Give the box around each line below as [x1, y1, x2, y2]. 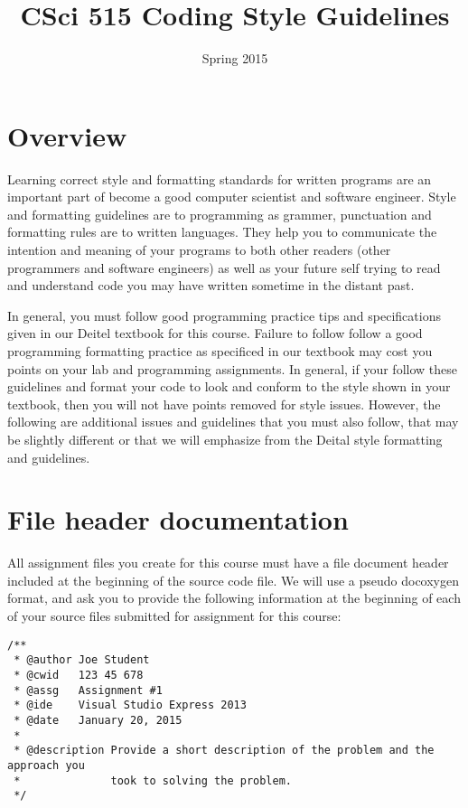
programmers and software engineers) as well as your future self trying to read [7, 258, 441, 277]
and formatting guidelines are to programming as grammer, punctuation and [7, 204, 432, 223]
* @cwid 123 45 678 [14, 668, 144, 681]
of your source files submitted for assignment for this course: [7, 606, 342, 625]
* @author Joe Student [14, 653, 150, 667]
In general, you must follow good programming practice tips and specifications [7, 305, 441, 324]
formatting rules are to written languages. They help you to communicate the [7, 222, 437, 241]
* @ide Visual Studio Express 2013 [14, 699, 247, 712]
